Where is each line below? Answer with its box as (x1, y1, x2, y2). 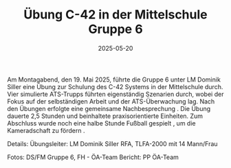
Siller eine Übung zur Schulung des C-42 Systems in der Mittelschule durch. (7, 82, 223, 91)
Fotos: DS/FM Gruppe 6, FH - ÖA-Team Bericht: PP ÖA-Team (7, 153, 179, 161)
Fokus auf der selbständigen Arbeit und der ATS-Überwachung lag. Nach (7, 97, 215, 106)
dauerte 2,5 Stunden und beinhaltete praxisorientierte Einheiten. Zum (7, 112, 203, 120)
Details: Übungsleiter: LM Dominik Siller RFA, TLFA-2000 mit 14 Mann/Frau (7, 139, 218, 147)
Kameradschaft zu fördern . (7, 126, 85, 134)
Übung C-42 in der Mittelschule (23, 7, 208, 23)
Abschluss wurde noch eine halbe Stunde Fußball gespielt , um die (7, 119, 196, 127)
